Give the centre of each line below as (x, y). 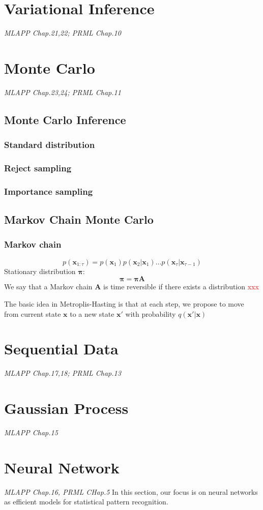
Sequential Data (61, 349)
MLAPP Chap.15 (31, 432)
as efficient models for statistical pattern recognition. (86, 502)
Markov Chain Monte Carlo (79, 219)
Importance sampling (49, 191)
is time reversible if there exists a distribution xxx (181, 287)
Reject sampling (38, 168)
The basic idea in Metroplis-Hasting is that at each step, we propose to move (124, 303)
